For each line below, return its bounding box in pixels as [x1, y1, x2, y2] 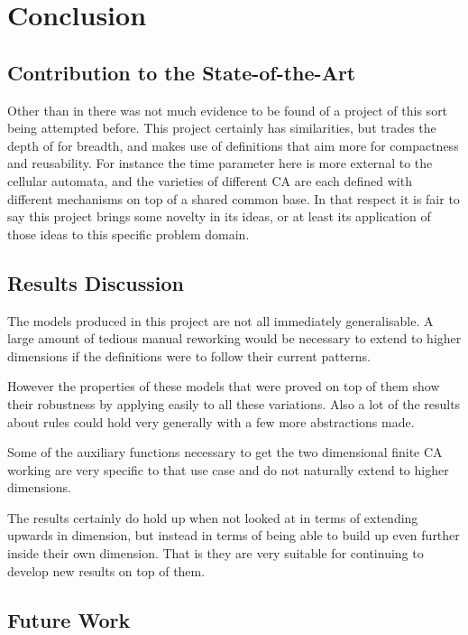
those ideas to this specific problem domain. [7, 224, 250, 243]
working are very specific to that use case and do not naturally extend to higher [7, 460, 449, 479]
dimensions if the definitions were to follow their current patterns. [7, 346, 372, 365]
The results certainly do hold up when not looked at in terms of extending [7, 508, 418, 527]
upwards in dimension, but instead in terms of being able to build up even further [7, 526, 460, 545]
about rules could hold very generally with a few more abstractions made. [7, 412, 415, 431]
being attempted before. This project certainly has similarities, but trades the [7, 118, 436, 137]
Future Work [7, 605, 131, 633]
